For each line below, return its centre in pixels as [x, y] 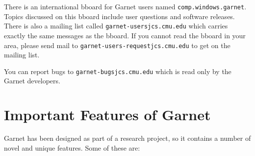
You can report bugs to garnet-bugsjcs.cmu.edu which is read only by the [118, 71]
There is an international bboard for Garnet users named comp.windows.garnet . [125, 6]
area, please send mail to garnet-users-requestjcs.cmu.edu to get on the [117, 45]
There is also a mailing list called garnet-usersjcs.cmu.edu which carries [116, 26]
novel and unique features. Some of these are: [72, 147]
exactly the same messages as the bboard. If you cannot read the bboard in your [125, 35]
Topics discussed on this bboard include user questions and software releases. [119, 16]
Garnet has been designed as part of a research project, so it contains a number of [127, 138]
